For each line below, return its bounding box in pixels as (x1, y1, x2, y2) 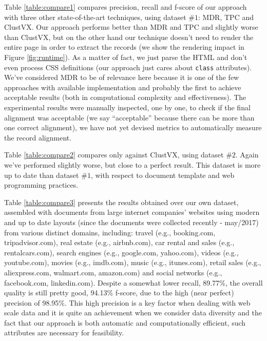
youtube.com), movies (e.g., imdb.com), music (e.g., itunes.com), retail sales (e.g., (4, 257, 261, 268)
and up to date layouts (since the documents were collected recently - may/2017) (4, 216, 259, 227)
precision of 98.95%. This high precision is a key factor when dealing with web (4, 297, 251, 308)
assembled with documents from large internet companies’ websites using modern (4, 207, 260, 217)
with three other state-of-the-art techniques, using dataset (4, 11, 186, 22)
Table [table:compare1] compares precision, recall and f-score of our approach (4, 2, 247, 12)
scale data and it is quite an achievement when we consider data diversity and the (4, 307, 262, 318)
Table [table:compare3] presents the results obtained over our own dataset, (4, 196, 239, 207)
